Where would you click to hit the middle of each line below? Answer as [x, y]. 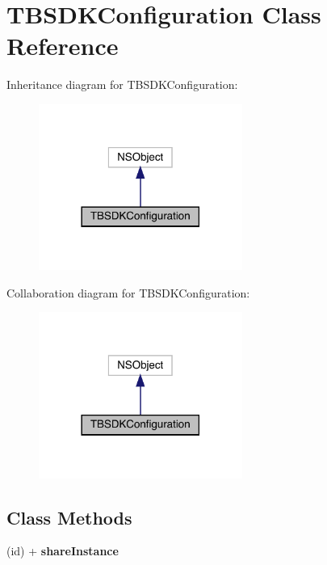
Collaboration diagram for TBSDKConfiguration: [128, 292]
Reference [63, 46]
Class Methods [69, 517]
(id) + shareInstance [63, 551]
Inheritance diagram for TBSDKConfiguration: [122, 84]
